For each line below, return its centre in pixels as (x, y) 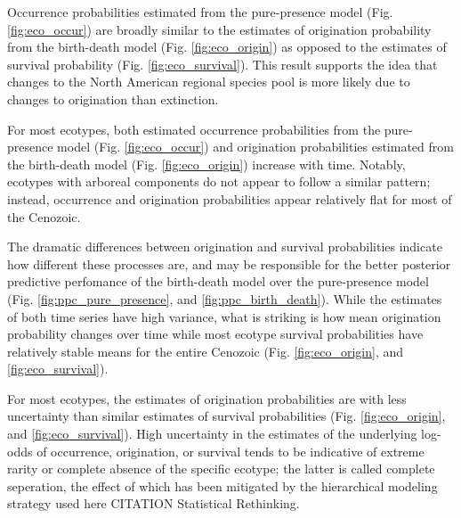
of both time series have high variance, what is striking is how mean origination (224, 316)
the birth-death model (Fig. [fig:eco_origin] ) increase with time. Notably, (206, 164)
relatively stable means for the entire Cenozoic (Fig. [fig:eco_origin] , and (206, 351)
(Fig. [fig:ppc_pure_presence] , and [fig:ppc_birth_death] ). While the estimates (225, 298)
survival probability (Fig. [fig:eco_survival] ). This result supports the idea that (222, 64)
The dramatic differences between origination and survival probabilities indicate (225, 247)
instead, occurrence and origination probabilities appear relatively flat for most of (230, 198)
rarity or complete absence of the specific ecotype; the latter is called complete (221, 469)
